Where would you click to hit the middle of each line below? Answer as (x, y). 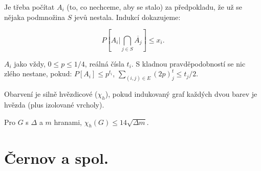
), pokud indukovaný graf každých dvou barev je (181, 94)
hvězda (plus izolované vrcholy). (54, 105)
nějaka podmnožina (35, 17)
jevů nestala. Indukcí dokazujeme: (127, 17)
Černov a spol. (56, 157)
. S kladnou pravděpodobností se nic (188, 63)
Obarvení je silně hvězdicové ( (51, 94)
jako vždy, (30, 63)
